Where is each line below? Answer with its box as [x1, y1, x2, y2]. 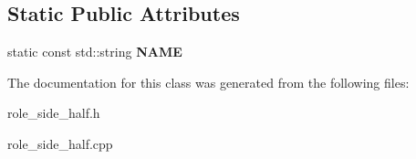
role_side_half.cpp [7, 133, 113, 153]
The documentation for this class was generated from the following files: [7, 72, 410, 91]
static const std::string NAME [7, 42, 182, 61]
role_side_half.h [7, 103, 100, 122]
